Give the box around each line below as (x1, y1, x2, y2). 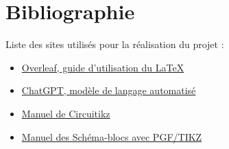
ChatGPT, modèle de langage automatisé (21, 83, 196, 98)
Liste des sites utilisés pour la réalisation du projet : (5, 37, 224, 51)
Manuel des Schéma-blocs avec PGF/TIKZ (21, 129, 202, 144)
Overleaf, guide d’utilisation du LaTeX (21, 60, 184, 74)
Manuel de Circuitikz (21, 106, 110, 120)
